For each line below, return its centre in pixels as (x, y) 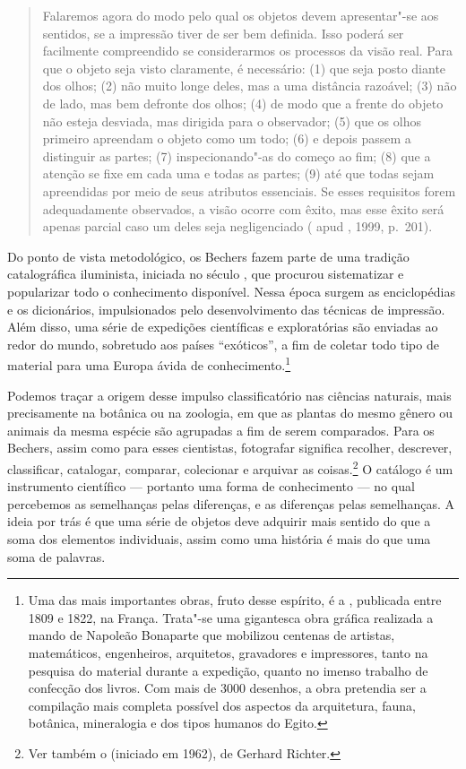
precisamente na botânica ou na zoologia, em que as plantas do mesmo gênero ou (230, 413)
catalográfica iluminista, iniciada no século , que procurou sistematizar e (206, 274)
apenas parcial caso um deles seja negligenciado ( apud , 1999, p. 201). (237, 226)
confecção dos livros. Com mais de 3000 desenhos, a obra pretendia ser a (227, 688)
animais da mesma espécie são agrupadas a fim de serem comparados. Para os (221, 430)
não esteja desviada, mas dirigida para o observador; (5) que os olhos (232, 121)
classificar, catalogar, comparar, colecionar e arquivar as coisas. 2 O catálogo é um (230, 467)
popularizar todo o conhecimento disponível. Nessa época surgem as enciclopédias (231, 291)
